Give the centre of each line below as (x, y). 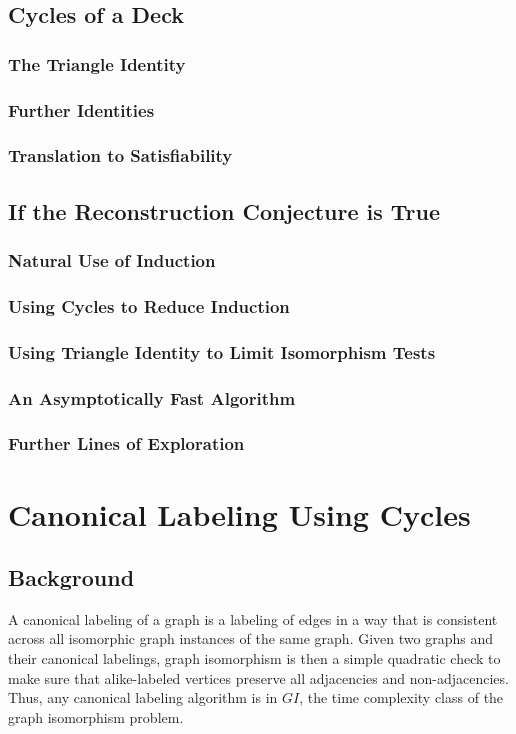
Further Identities (81, 109)
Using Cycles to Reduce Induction (149, 305)
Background (71, 577)
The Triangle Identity (97, 63)
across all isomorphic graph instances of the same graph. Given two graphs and (250, 638)
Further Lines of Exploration (126, 443)
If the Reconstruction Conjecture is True (224, 210)
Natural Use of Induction (112, 260)
